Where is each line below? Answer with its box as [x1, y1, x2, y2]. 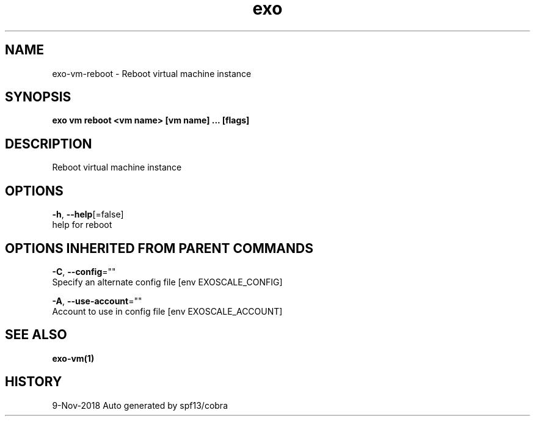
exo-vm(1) [52, 353, 95, 364]
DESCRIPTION [5, 136, 92, 152]
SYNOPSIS [5, 89, 71, 105]
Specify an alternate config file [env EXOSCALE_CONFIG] [52, 276, 283, 287]
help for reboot [52, 219, 112, 230]
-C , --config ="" [52, 266, 116, 277]
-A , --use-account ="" [52, 295, 142, 306]
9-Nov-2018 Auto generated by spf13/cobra [52, 400, 228, 411]
